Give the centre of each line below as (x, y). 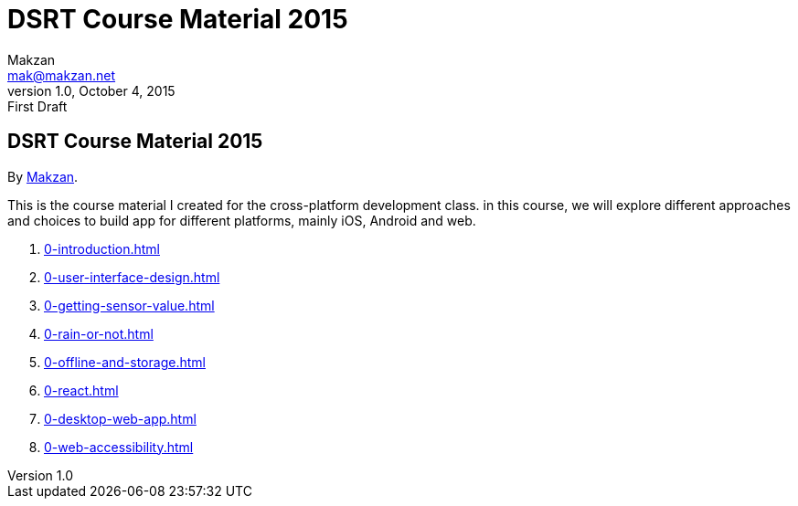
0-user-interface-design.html (132, 277)
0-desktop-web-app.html (120, 418)
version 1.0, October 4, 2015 (91, 90)
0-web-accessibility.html (119, 447)
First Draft (37, 106)
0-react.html (81, 390)
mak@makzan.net (62, 75)
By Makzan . (43, 176)
